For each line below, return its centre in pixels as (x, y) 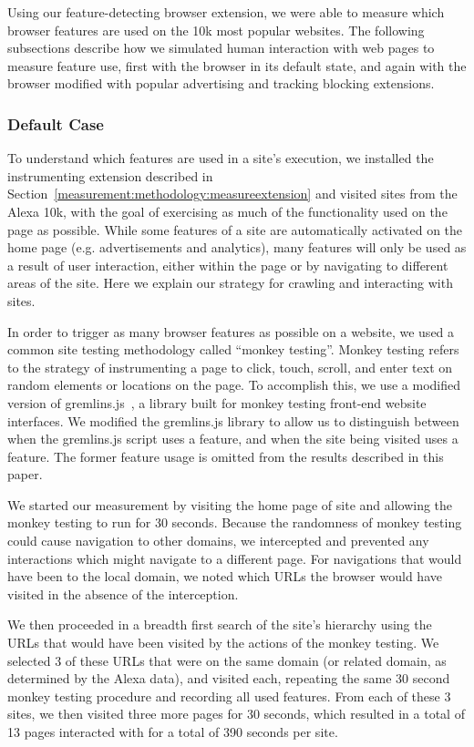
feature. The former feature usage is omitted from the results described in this (226, 456)
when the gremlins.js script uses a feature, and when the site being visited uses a (233, 439)
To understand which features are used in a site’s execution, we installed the (221, 158)
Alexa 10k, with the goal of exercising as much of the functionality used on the (227, 211)
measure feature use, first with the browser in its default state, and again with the (237, 65)
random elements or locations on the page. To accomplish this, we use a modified (234, 385)
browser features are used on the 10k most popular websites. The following (216, 30)
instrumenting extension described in (110, 175)
